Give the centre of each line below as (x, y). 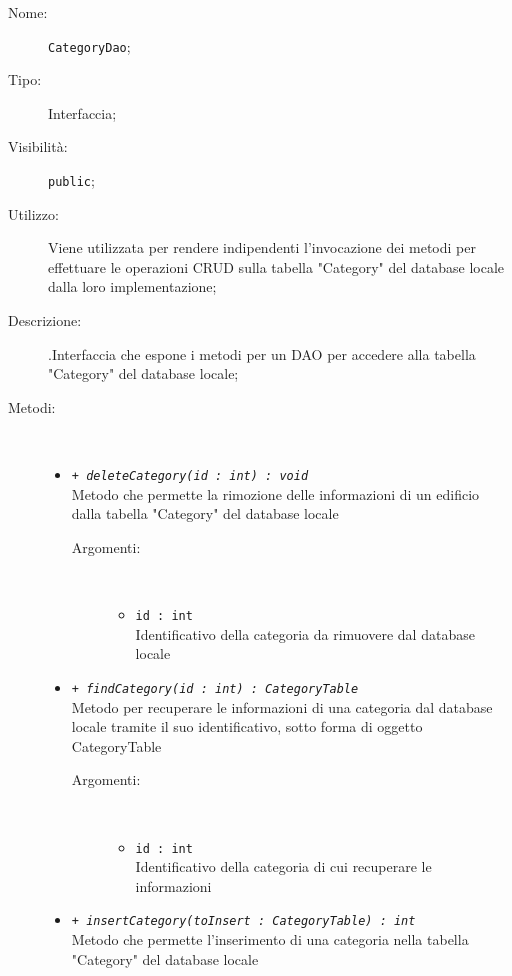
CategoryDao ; (89, 45)
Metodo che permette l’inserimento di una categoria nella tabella (270, 939)
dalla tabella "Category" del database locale (205, 513)
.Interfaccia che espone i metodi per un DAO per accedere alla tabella (262, 353)
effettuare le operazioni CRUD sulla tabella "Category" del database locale (276, 266)
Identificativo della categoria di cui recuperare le (283, 866)
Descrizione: (45, 320)
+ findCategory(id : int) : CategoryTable (215, 688)
